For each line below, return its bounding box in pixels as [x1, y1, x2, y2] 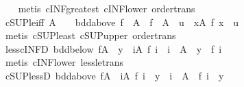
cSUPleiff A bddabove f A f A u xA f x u [5, 14, 239, 29]
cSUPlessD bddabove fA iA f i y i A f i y [5, 68, 224, 82]
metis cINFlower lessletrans [5, 55, 124, 69]
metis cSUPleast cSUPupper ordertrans [5, 28, 176, 42]
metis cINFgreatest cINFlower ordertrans [18, 1, 195, 15]
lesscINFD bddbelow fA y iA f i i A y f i [5, 41, 222, 55]
